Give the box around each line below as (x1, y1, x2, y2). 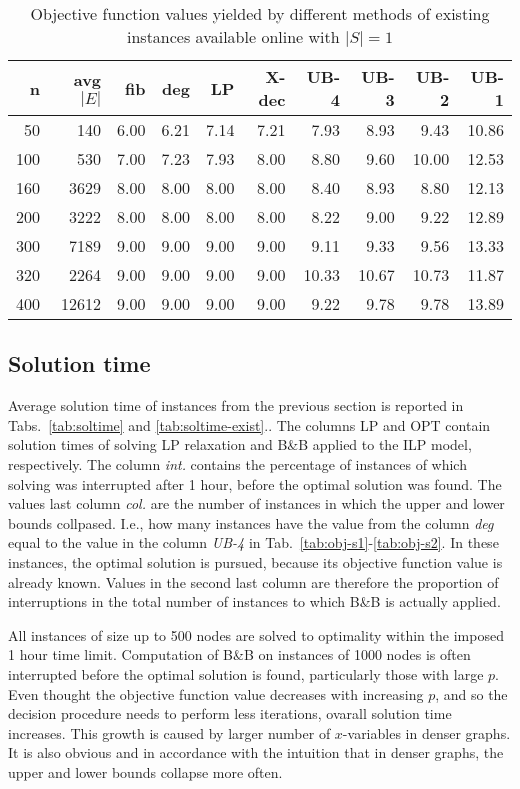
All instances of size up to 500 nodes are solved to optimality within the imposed (8, 624, 504, 645)
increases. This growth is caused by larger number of (8, 722, 331, 743)
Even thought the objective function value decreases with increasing (8, 683, 424, 704)
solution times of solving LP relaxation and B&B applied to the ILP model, (8, 434, 472, 455)
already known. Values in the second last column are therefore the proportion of (8, 571, 499, 592)
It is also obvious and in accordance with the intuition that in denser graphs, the (8, 742, 504, 763)
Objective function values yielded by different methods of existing (30, 2, 490, 25)
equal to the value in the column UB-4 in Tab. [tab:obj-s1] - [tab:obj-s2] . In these (8, 532, 499, 553)
